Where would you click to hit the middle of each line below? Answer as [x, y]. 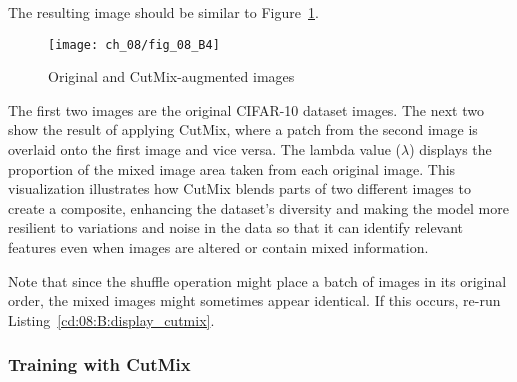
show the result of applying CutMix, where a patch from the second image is [243, 129]
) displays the [450, 149]
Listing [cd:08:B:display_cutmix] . [111, 319]
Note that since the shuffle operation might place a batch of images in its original [257, 280]
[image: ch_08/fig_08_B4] [134, 44]
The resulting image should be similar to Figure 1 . [163, 12]
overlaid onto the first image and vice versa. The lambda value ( [205, 149]
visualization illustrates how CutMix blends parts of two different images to [239, 188]
